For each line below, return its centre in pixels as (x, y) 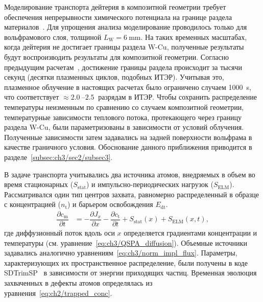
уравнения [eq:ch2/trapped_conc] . (58, 293)
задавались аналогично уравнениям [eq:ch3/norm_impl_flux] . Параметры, (121, 253)
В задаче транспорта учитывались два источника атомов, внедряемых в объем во (130, 174)
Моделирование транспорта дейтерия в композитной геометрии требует (115, 7)
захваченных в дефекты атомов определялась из (78, 282)
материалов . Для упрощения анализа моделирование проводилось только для (126, 27)
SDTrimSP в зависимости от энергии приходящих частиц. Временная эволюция (130, 273)
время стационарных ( (39, 184)
